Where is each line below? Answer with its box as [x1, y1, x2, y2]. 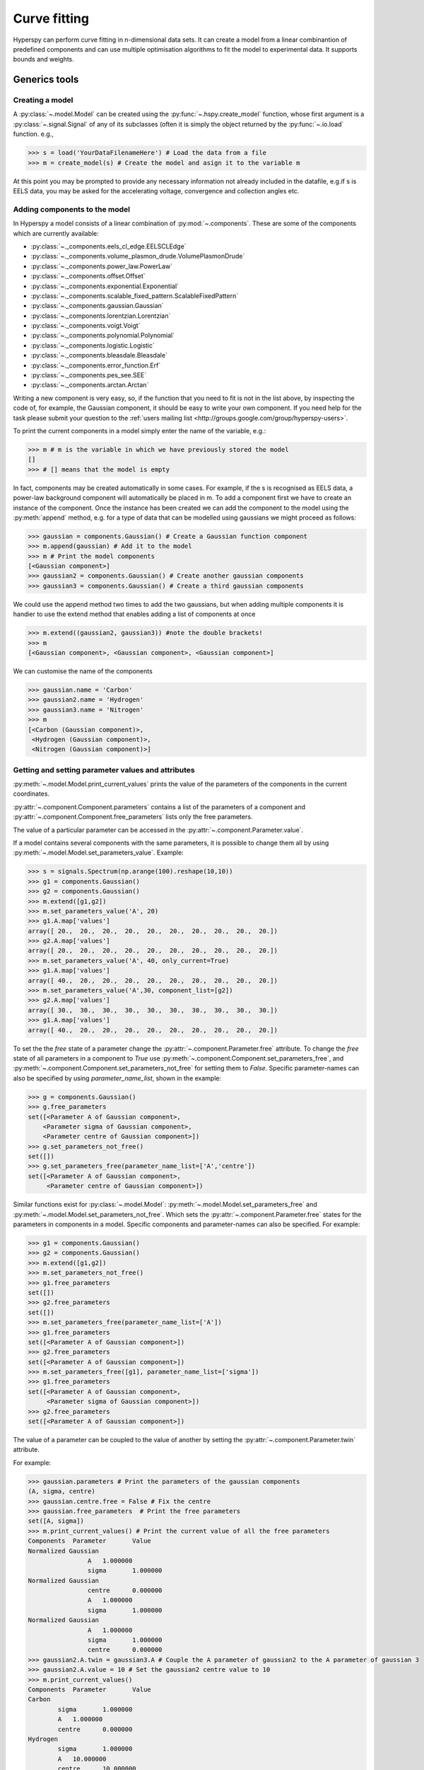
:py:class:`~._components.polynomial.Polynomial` [30, 331, 175, 340]
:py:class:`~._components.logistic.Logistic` [30, 341, 155, 350]
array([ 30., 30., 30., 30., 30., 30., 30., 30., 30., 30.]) [28, 1006, 278, 1014]
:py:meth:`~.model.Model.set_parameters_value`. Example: [13, 848, 184, 857]
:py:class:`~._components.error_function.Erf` [30, 361, 161, 370]
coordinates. [13, 789, 49, 798]
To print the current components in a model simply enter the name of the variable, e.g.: [13, 426, 266, 435]
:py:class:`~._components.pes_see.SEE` [30, 371, 147, 379]
